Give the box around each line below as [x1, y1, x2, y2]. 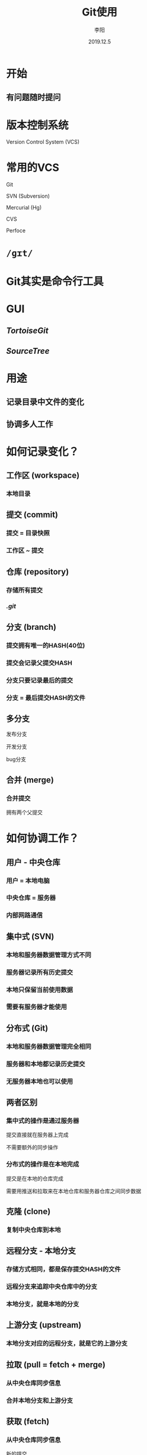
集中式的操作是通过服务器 [6, 1117, 79, 1125]
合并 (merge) [6, 775, 55, 785]
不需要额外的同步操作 [6, 1144, 58, 1151]
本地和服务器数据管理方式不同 [6, 950, 92, 959]
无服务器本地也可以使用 [6, 1077, 73, 1085]
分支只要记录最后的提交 [6, 676, 73, 684]
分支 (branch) [6, 622, 57, 632]
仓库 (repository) [6, 566, 69, 576]
